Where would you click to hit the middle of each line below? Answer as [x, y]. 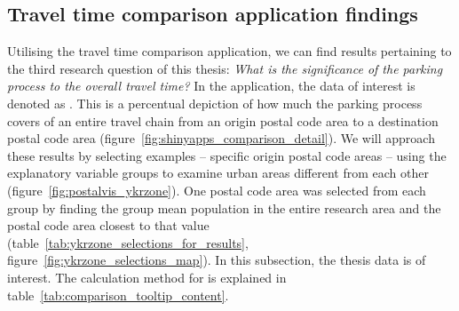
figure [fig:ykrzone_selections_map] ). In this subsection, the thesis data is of [217, 260]
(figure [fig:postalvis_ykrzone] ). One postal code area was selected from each [217, 190]
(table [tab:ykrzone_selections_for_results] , [128, 242]
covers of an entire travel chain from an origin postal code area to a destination [223, 120]
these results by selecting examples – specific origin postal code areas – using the [227, 155]
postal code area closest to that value [108, 225]
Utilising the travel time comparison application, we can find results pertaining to [229, 51]
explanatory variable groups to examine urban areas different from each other [218, 173]
